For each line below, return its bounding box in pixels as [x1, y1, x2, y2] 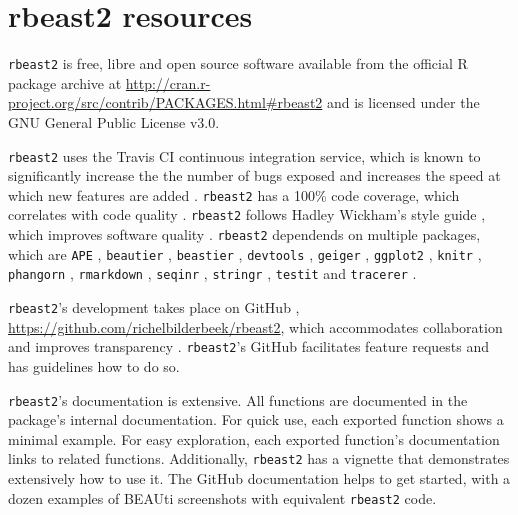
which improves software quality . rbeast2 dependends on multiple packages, [8, 224, 481, 245]
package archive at [8, 72, 122, 93]
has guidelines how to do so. [8, 356, 180, 376]
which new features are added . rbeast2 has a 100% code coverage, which [8, 184, 460, 205]
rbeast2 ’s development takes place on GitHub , [8, 297, 300, 318]
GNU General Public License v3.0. [8, 111, 220, 132]
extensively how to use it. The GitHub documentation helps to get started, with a [8, 468, 511, 489]
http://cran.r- [125, 72, 211, 93]
